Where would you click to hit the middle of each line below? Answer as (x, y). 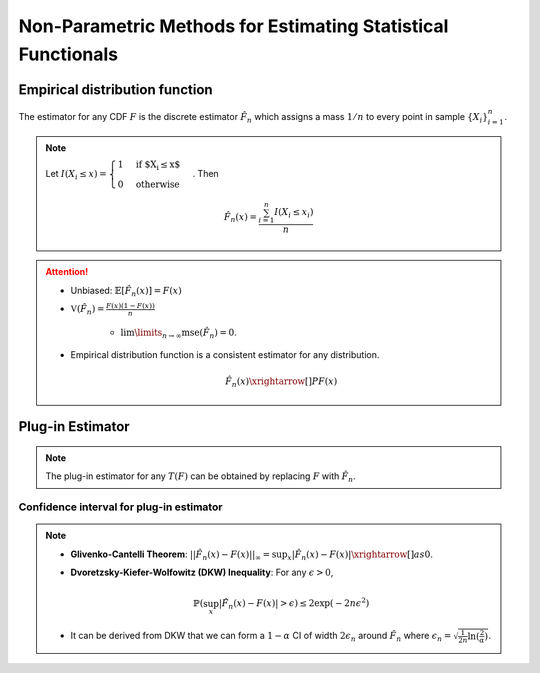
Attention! (67, 272)
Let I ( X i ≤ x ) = (76, 174)
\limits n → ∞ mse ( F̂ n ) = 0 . (185, 333)
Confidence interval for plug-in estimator (120, 507)
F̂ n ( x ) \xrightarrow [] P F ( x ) (281, 382)
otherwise (157, 184)
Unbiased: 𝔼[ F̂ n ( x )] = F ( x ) (126, 291)
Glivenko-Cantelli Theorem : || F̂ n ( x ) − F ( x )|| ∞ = (170, 555)
